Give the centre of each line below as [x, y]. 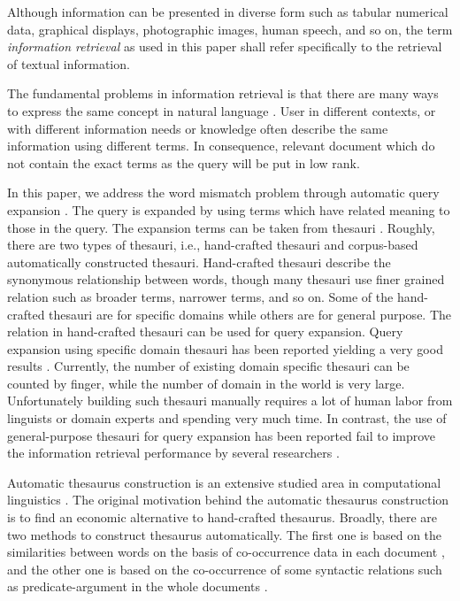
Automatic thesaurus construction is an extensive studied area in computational [224, 482]
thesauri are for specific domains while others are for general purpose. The [250, 314]
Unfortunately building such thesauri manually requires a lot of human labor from [230, 401]
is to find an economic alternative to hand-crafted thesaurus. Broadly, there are [222, 517]
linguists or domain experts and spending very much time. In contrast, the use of [227, 418]
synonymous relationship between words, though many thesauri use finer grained [226, 279]
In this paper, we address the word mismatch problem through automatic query [223, 193]
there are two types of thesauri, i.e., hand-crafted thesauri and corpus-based [213, 245]
